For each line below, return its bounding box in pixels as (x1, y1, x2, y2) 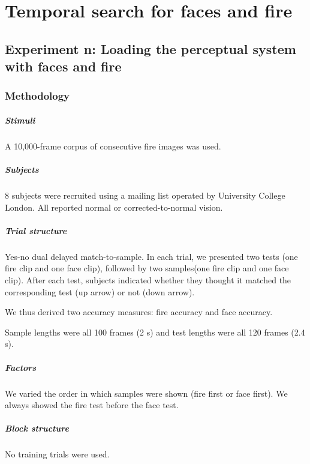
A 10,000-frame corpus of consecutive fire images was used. (5, 139, 221, 152)
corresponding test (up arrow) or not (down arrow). (5, 285, 195, 298)
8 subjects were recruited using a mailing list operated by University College (5, 189, 285, 202)
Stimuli (5, 113, 35, 126)
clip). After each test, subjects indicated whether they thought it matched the (5, 274, 291, 286)
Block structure (5, 422, 69, 435)
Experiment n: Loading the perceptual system (5, 39, 296, 58)
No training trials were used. (5, 448, 110, 460)
